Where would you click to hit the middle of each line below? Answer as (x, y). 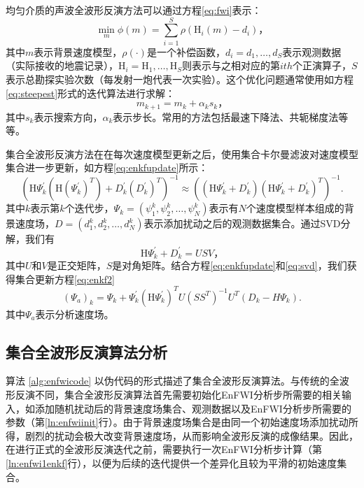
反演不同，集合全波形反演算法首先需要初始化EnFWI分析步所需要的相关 (178, 395)
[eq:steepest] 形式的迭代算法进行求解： (91, 93)
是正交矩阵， (77, 265)
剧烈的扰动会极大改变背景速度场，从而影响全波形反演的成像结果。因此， (191, 435)
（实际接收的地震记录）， (62, 65)
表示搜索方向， (68, 116)
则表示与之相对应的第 (231, 65)
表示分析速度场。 (75, 314)
